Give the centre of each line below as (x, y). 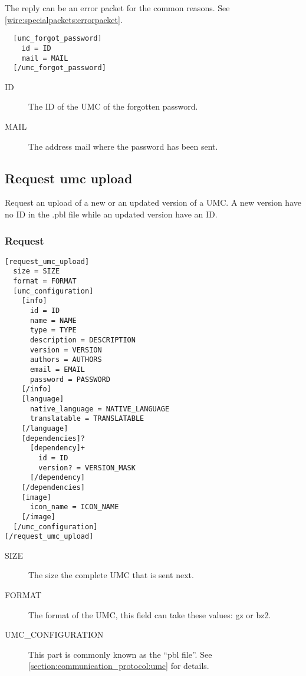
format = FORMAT (45, 281)
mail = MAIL (45, 58)
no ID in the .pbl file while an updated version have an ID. (111, 214)
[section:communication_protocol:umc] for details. (119, 666)
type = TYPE (53, 330)
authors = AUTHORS (66, 360)
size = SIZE (37, 271)
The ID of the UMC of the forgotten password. (113, 106)
